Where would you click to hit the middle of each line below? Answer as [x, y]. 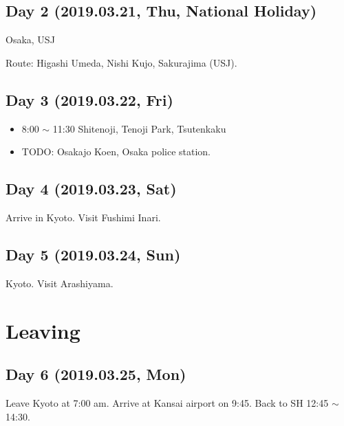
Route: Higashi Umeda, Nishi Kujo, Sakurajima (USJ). [121, 62]
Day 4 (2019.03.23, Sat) [91, 189]
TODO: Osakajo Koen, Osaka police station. [116, 152]
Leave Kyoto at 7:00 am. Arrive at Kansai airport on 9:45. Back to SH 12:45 [167, 402]
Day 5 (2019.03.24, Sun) [93, 254]
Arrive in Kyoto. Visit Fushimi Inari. [83, 217]
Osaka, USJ [30, 40]
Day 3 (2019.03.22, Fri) [89, 99]
